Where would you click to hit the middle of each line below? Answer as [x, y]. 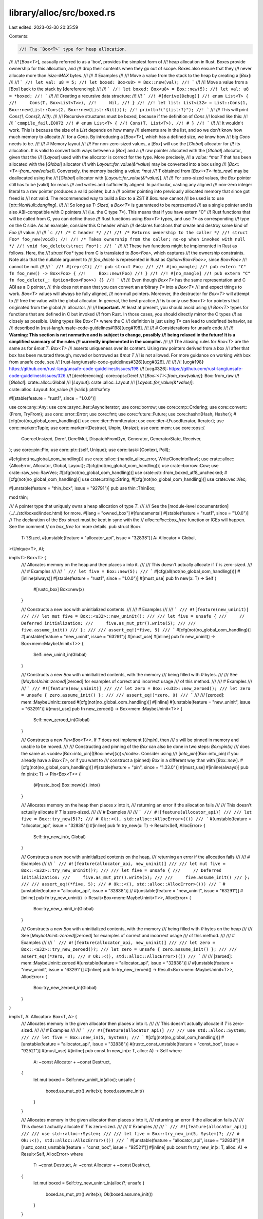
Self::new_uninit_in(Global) [60, 655]
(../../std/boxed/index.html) [36, 513]
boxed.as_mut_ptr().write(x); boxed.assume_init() [95, 1091]
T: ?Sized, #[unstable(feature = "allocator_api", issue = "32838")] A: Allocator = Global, [109, 538]
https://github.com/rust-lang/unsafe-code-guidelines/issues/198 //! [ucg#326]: [88, 369]
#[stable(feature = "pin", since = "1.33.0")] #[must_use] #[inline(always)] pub [171, 767]
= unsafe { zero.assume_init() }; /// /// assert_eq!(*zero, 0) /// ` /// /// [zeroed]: [123, 695]
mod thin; [19, 497]
